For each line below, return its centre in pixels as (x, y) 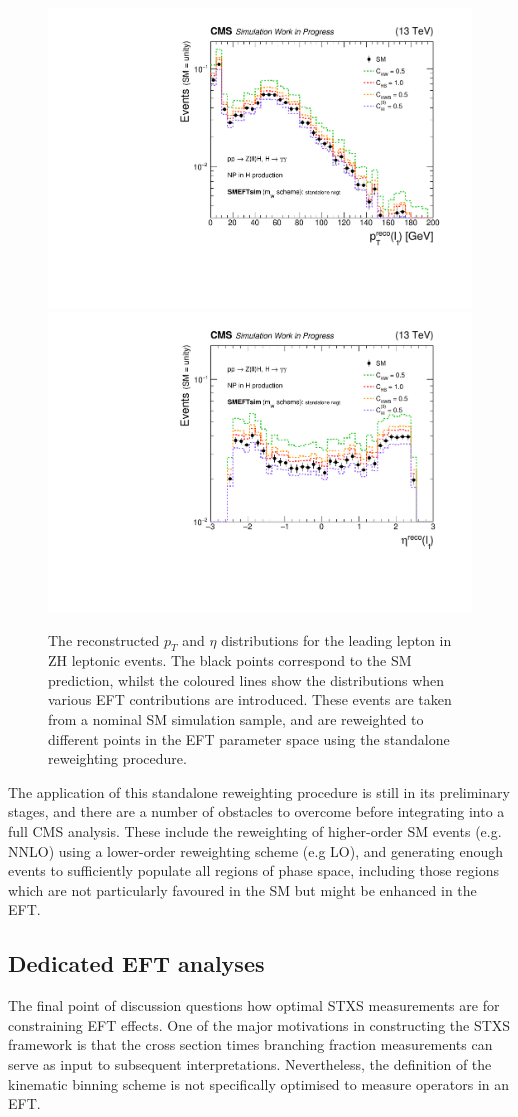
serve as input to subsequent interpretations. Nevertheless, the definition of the (250, 1064)
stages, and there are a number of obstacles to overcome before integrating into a (256, 811)
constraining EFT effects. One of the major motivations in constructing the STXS (259, 1024)
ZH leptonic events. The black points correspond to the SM (230, 660)
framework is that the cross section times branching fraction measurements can (250, 1044)
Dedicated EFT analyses (136, 963)
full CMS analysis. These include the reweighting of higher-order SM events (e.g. (255, 831)
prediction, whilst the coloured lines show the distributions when (246, 679)
